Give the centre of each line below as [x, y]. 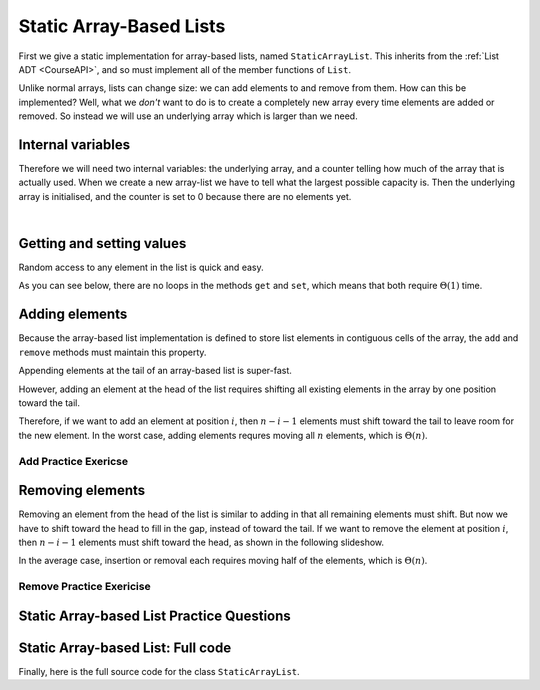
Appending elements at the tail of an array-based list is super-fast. [155, 371]
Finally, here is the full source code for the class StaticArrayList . [159, 671]
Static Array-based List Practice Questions [155, 615]
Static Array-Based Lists [122, 26]
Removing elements [82, 490]
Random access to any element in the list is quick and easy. [141, 267]
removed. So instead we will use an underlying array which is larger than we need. [188, 116]
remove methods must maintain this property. [112, 352]
